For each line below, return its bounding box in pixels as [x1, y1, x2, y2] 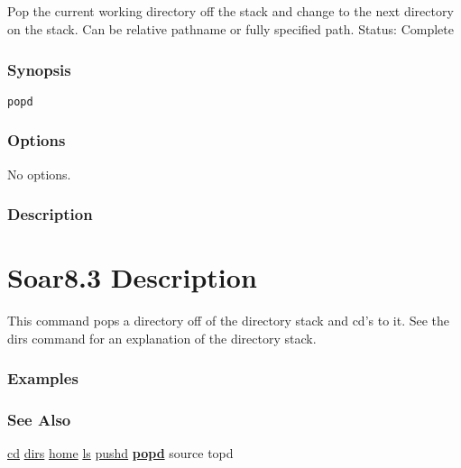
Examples [7, 367, 78, 390]
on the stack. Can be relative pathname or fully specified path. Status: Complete [7, 19, 454, 38]
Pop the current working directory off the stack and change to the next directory [7, 2, 454, 21]
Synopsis [7, 58, 71, 80]
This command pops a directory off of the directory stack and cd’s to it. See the [7, 311, 450, 330]
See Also [7, 408, 71, 431]
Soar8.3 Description [7, 259, 257, 296]
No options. [7, 164, 71, 183]
